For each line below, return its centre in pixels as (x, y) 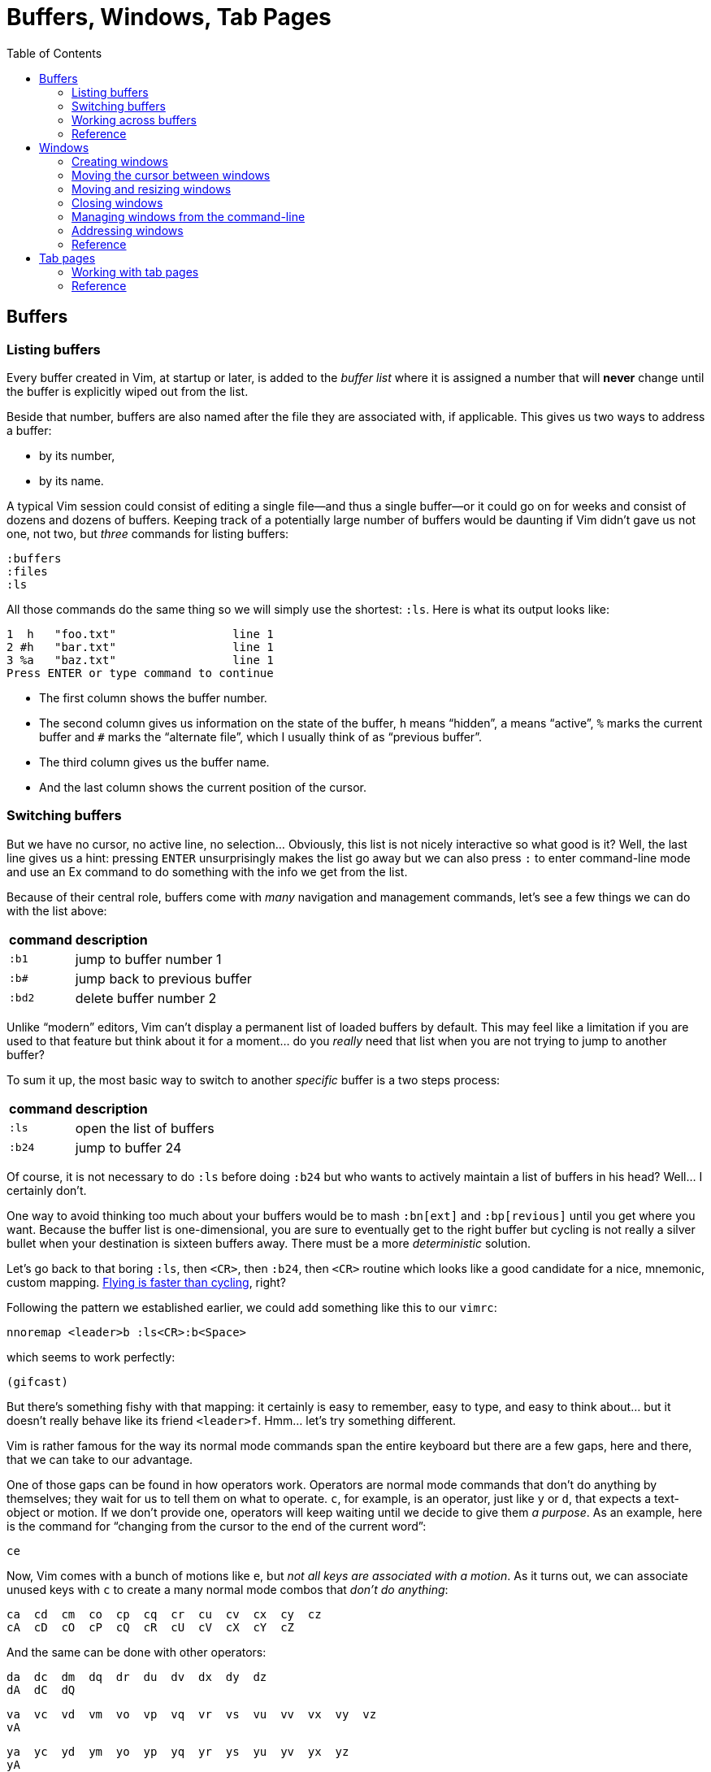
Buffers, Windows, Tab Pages (169, 17)
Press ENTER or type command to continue (140, 673)
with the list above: (57, 910)
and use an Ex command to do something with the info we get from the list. (207, 871)
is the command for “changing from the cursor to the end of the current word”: (217, 1526)
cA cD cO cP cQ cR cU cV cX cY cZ (151, 1627)
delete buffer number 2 (146, 998)
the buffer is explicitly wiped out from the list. (128, 391)
